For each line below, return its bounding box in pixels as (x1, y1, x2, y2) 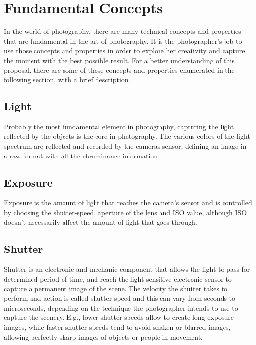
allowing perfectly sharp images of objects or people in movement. (4, 331, 203, 342)
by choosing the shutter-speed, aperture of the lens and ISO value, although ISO (4, 207, 247, 218)
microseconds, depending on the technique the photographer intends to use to (4, 302, 238, 313)
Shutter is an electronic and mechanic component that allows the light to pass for (4, 264, 250, 274)
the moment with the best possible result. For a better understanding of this (4, 55, 235, 65)
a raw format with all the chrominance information (4, 150, 158, 160)
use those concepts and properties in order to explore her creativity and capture (4, 45, 245, 56)
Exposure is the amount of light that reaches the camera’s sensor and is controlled (4, 197, 252, 208)
